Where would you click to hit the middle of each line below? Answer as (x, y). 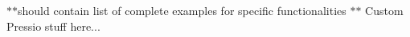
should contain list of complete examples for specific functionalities (182, 10)
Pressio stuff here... (53, 26)
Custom (384, 10)
